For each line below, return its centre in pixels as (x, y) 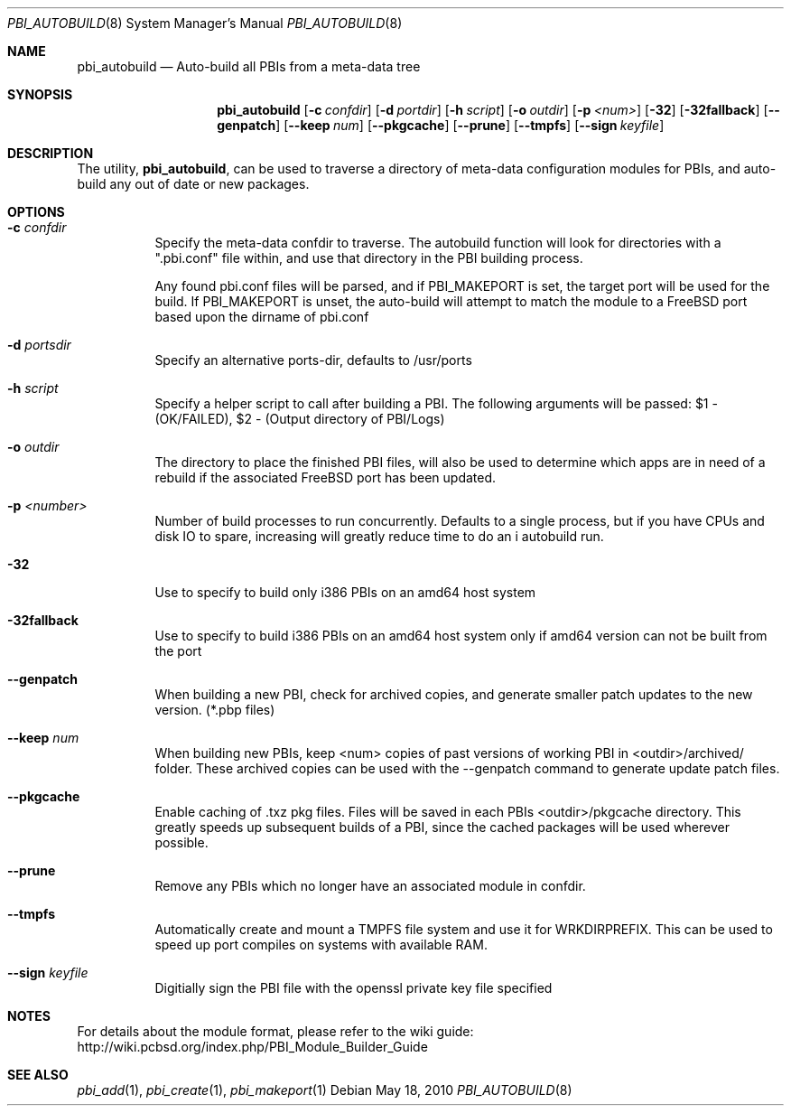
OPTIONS (36, 212)
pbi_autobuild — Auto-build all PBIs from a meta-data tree (249, 66)
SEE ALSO (38, 1075)
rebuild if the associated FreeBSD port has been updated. (326, 477)
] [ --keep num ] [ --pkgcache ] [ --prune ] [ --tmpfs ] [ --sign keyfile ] (470, 125)
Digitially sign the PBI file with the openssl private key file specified (354, 988)
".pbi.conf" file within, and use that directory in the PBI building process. (369, 258)
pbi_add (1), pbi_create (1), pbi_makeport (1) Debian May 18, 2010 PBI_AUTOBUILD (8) (325, 1090)
